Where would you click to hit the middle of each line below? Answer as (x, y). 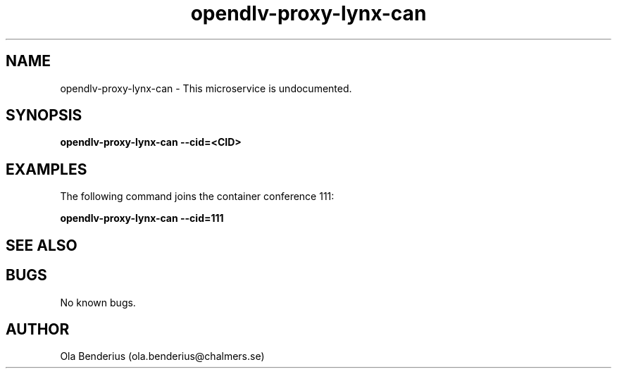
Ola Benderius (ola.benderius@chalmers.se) (162, 356)
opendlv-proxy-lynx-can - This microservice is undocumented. (206, 88)
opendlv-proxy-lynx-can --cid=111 (142, 218)
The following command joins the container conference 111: (197, 197)
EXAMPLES (46, 169)
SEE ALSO (42, 245)
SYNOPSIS (44, 116)
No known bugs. (98, 302)
